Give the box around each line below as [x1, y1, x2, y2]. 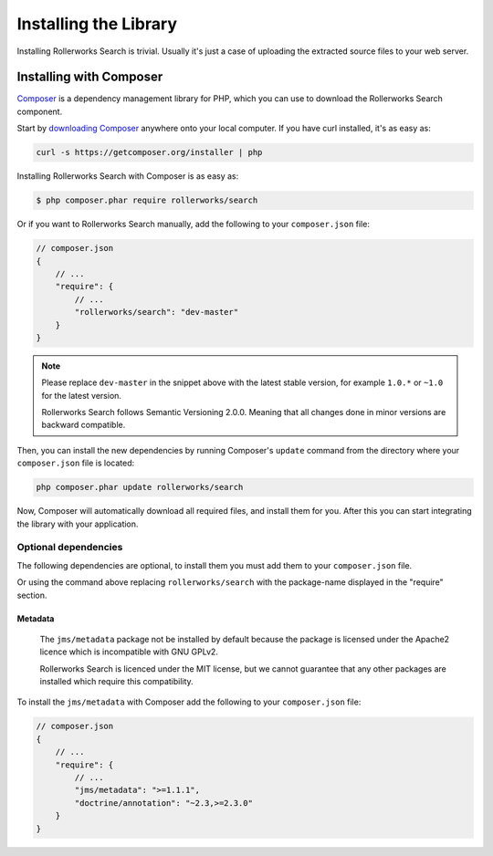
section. [16, 590, 47, 600]
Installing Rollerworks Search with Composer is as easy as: [16, 171, 239, 182]
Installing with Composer [16, 69, 163, 85]
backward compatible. [41, 420, 126, 431]
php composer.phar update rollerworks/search [36, 482, 244, 493]
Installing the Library [16, 14, 178, 34]
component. [16, 106, 63, 117]
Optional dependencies [16, 541, 123, 554]
